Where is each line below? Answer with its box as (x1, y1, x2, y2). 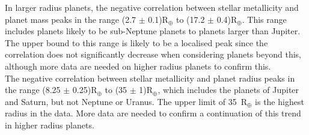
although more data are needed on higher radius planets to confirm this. (5, 59, 271, 72)
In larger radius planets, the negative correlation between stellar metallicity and (5, 1, 299, 13)
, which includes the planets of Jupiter (158, 83, 299, 96)
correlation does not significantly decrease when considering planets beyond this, (5, 48, 301, 61)
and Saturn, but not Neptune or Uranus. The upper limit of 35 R (5, 95, 247, 107)
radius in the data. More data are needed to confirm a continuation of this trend (5, 107, 301, 119)
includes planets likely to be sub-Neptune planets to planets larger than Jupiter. (5, 25, 301, 37)
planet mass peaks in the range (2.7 (5, 13, 136, 25)
